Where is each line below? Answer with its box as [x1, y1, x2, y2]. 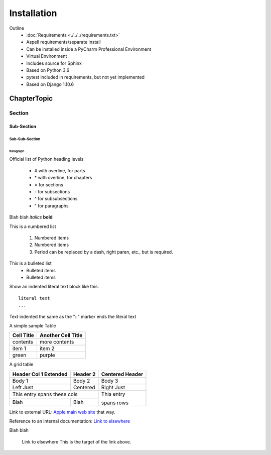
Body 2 [73, 377, 90, 384]
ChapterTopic [9, 94, 53, 103]
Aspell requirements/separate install [26, 39, 101, 45]
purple [39, 352, 55, 359]
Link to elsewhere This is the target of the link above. [22, 438, 131, 444]
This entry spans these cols [12, 391, 78, 398]
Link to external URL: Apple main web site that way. [9, 409, 115, 415]
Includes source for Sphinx [26, 60, 82, 66]
